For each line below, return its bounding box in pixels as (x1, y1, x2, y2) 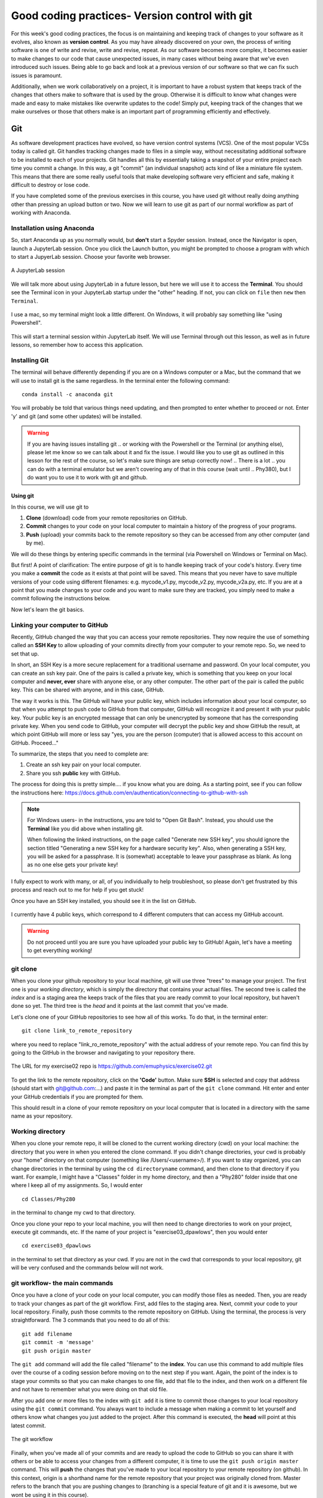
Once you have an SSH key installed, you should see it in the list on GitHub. (11, 897, 197, 904)
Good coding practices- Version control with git (11, 9, 252, 22)
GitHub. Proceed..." (11, 739, 59, 746)
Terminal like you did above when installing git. (27, 824, 144, 832)
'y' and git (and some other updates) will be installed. (11, 412, 142, 419)
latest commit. (11, 1422, 46, 1429)
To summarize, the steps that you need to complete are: (11, 750, 149, 757)
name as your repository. (11, 1112, 73, 1120)
